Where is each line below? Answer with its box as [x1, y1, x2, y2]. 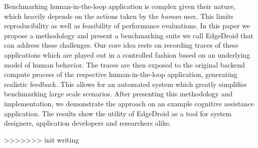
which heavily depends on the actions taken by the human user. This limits [4, 10, 234, 21]
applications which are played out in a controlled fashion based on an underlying [4, 49, 250, 60]
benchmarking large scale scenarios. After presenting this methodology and [4, 88, 233, 99]
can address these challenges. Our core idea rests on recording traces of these [4, 40, 239, 50]
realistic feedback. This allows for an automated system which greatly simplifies [4, 78, 247, 89]
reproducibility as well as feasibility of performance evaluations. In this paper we [4, 20, 250, 31]
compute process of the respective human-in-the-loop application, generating [4, 69, 238, 79]
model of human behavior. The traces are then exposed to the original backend [4, 59, 245, 70]
